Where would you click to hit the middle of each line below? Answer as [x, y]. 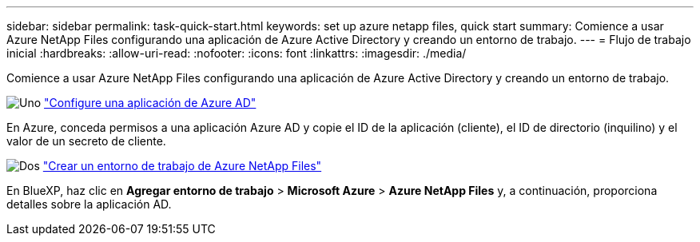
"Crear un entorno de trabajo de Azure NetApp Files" [182, 166]
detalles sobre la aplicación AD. [89, 204]
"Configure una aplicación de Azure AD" [150, 103]
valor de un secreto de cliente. [86, 141]
